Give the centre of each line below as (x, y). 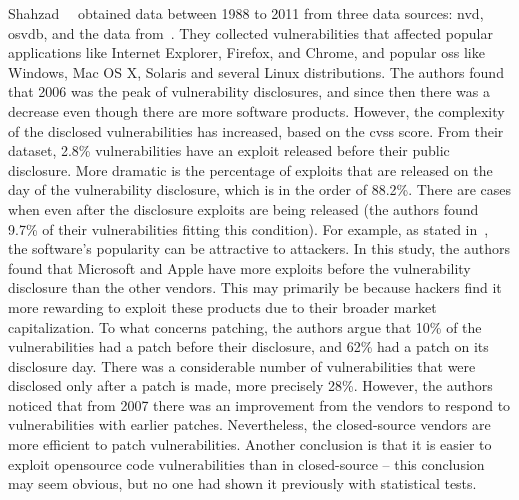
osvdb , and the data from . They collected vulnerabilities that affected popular (250, 32)
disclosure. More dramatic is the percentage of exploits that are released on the (250, 169)
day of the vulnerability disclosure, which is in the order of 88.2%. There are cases (260, 189)
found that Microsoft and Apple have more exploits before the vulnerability (239, 267)
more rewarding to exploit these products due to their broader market (222, 306)
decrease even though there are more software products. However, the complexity (256, 110)
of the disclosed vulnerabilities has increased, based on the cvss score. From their (256, 130)
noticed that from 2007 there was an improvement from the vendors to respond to (259, 404)
